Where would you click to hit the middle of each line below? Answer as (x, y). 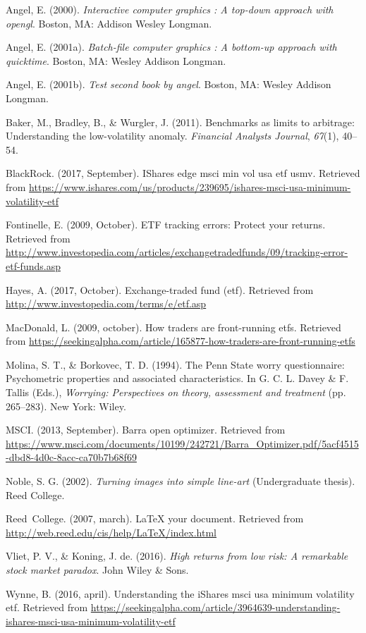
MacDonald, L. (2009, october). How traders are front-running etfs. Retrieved (173, 327)
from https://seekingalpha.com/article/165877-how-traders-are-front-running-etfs (181, 341)
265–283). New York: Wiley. (66, 406)
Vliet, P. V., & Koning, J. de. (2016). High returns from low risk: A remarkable (177, 556)
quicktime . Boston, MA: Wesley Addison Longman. (116, 60)
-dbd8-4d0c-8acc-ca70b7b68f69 (71, 457)
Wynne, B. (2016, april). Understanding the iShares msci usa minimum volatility (180, 593)
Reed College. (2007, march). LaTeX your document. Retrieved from (155, 518)
